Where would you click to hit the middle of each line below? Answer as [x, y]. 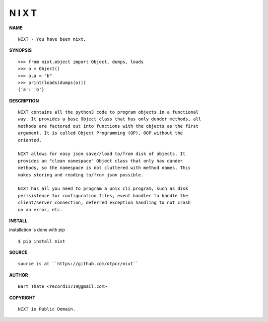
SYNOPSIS [21, 50]
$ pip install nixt [42, 241]
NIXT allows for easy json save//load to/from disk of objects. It [102, 154]
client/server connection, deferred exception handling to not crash [104, 203]
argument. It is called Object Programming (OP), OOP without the [100, 133]
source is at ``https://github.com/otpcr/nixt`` [78, 264]
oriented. [30, 140]
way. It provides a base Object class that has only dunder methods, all [110, 119]
